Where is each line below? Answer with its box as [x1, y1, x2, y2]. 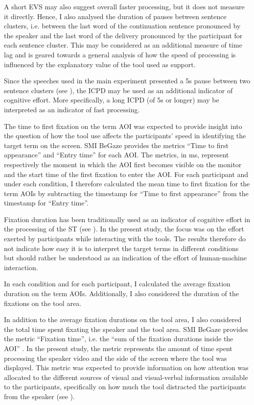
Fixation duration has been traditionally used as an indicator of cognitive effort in [4, 214, 251, 224]
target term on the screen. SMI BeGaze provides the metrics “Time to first [4, 140, 229, 150]
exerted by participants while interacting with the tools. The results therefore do [4, 233, 246, 244]
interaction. [4, 262, 38, 272]
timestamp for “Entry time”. [4, 198, 89, 208]
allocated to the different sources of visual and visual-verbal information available [4, 372, 248, 382]
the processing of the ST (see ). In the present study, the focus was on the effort [4, 224, 244, 234]
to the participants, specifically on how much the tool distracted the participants [4, 381, 246, 392]
